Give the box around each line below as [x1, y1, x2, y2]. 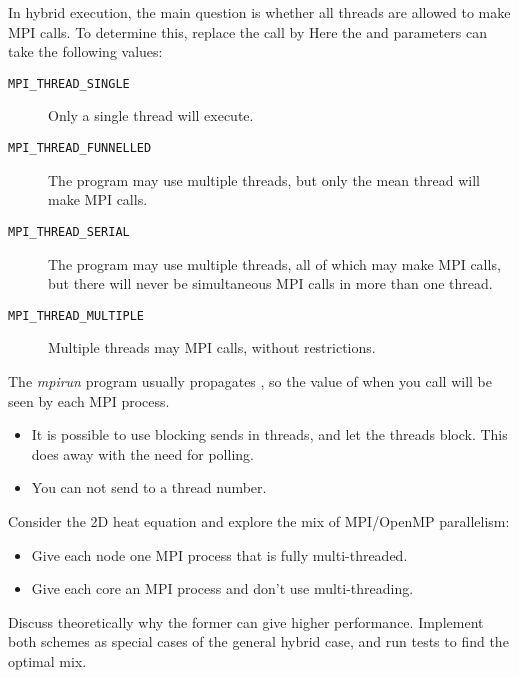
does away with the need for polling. [31, 443, 254, 464]
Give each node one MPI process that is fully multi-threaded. [31, 544, 408, 565]
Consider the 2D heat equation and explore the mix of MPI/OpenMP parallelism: [8, 510, 510, 531]
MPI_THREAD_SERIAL [8, 224, 130, 239]
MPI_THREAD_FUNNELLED [8, 141, 152, 156]
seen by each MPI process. [8, 390, 170, 411]
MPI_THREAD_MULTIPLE [8, 308, 145, 323]
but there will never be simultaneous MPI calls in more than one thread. [48, 273, 493, 294]
